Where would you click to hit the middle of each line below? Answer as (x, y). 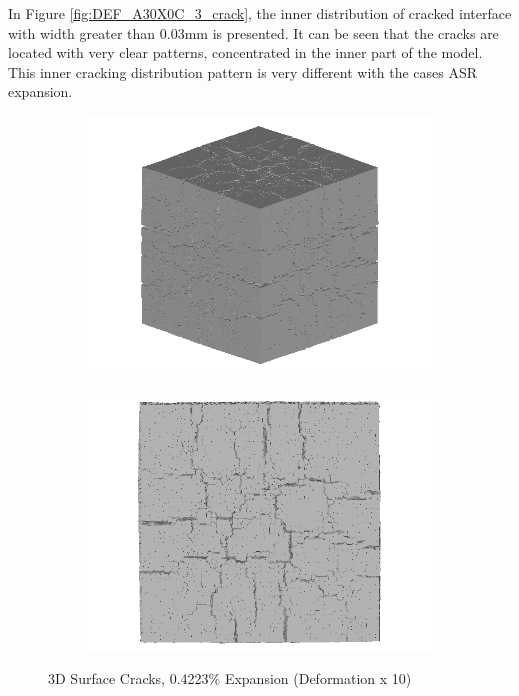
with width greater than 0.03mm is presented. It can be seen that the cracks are (253, 32)
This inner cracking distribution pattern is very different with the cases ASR (243, 71)
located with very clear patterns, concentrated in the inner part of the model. (245, 52)
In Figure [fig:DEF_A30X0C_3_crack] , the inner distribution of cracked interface (260, 13)
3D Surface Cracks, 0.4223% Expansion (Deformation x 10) (230, 678)
